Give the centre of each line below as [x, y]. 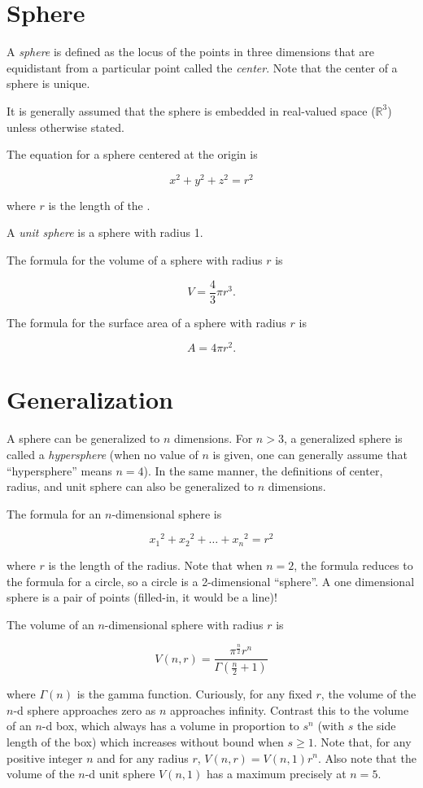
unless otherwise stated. [65, 127]
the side [376, 726]
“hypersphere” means [59, 470]
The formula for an [54, 513]
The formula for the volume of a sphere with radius [135, 259]
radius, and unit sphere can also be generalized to [131, 486]
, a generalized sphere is [343, 438]
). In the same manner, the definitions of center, [263, 470]
